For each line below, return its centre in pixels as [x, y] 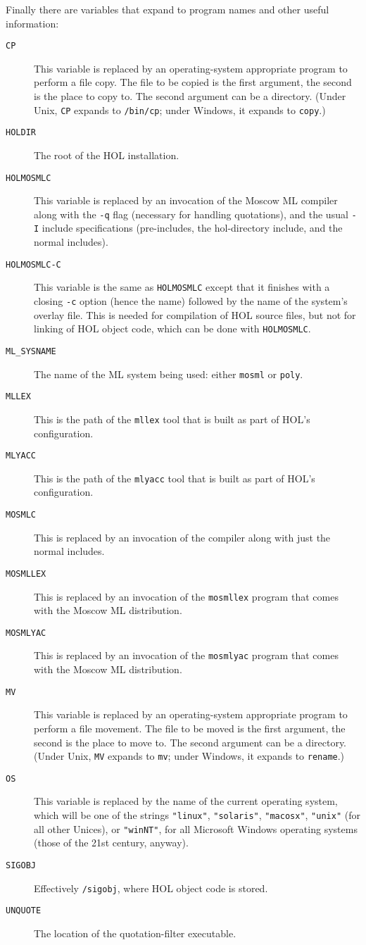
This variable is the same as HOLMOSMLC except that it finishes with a [182, 287]
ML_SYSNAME [31, 351]
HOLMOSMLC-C [33, 264]
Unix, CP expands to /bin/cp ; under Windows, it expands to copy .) [180, 109]
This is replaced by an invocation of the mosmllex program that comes [186, 596]
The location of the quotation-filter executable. [135, 933]
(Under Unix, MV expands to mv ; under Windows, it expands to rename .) [189, 756]
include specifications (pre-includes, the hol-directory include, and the [192, 228]
